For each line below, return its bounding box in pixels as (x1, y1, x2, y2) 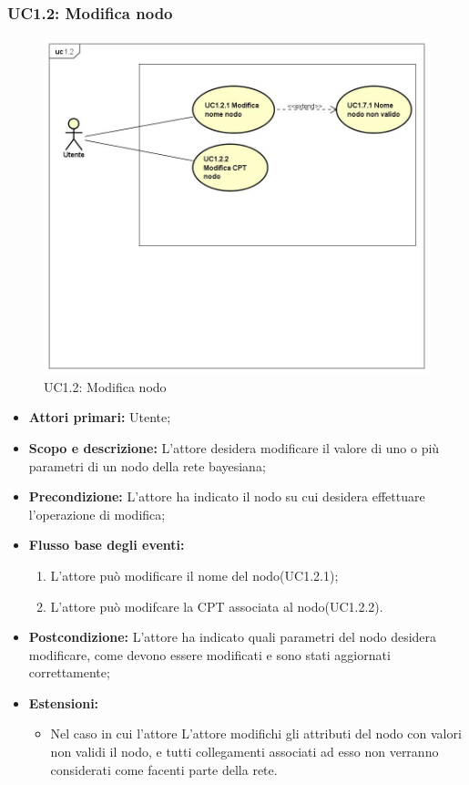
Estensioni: (28, 693, 99, 712)
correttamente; (28, 663, 110, 682)
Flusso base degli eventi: (28, 535, 185, 554)
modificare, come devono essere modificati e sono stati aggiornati (28, 645, 391, 664)
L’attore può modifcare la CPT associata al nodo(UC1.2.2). (50, 596, 383, 615)
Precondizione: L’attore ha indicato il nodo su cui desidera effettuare (28, 487, 425, 506)
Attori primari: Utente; (28, 408, 171, 427)
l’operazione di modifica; (28, 504, 166, 523)
